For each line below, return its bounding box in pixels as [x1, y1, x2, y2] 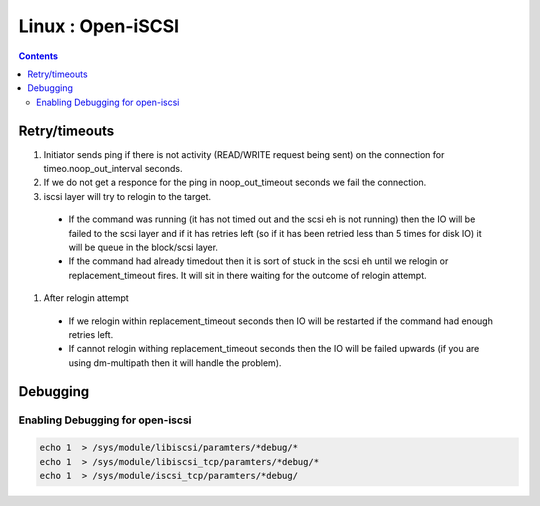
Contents [18, 50, 59, 62]
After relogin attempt [43, 292, 129, 304]
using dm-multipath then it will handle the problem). [68, 356, 282, 369]
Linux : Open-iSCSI [18, 15, 180, 37]
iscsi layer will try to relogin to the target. [43, 190, 212, 202]
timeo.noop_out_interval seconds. [43, 163, 183, 175]
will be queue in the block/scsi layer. [68, 241, 219, 253]
